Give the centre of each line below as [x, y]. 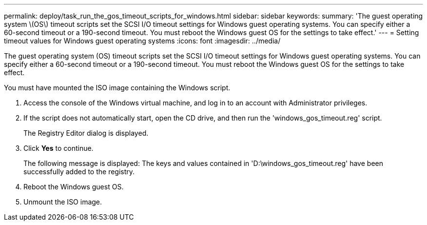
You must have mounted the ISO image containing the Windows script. [117, 88]
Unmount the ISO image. [63, 202]
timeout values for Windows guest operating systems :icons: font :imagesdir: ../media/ [142, 41]
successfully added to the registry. [79, 172]
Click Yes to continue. [58, 148]
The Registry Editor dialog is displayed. [86, 133]
